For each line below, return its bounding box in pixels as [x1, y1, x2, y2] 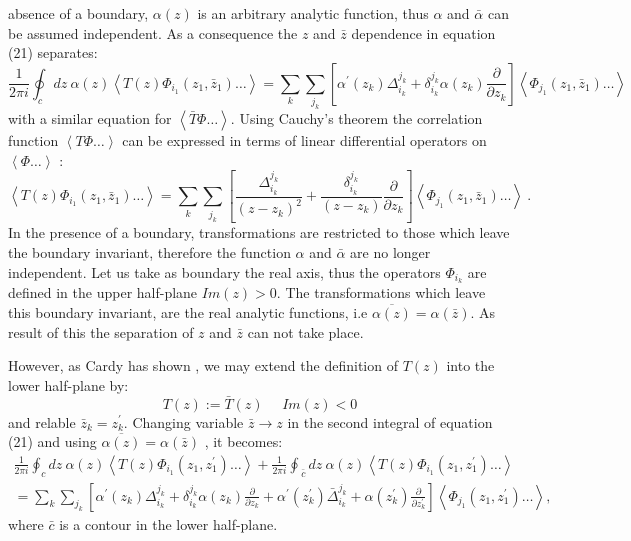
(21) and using [8, 431, 97, 452]
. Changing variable [123, 411, 244, 432]
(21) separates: [8, 42, 98, 63]
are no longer [350, 241, 431, 262]
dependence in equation [351, 22, 496, 43]
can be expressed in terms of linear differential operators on [122, 130, 487, 151]
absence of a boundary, [8, 3, 149, 23]
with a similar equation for [8, 108, 172, 129]
